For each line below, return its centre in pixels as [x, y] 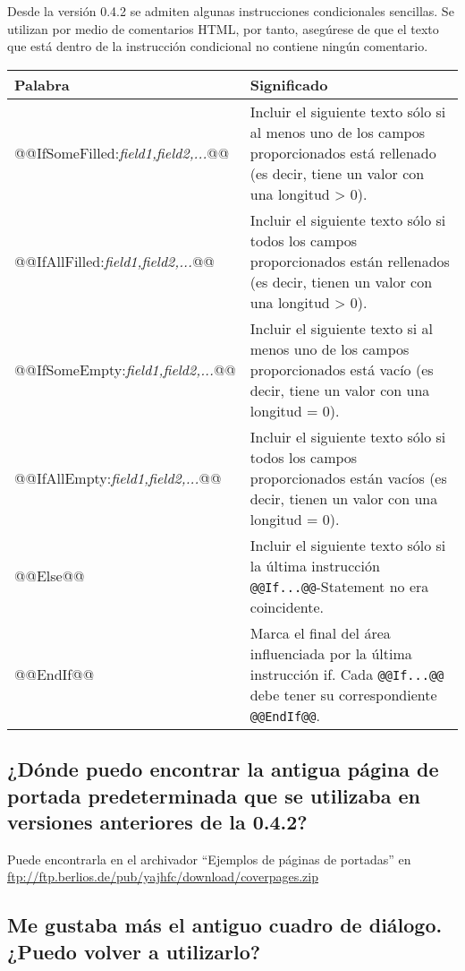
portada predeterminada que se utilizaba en [214, 795]
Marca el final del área [320, 632]
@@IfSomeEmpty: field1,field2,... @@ [125, 369]
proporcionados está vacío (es [342, 369]
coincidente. [287, 606]
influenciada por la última [331, 653]
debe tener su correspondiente [343, 694]
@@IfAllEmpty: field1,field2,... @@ [118, 477]
